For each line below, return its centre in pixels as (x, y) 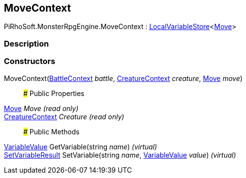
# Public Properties (54, 93)
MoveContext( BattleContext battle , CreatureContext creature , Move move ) (123, 78)
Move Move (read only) (41, 108)
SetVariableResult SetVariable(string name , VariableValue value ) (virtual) (120, 155)
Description (26, 43)
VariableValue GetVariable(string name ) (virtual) (80, 146)
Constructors (30, 61)
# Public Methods (52, 131)
